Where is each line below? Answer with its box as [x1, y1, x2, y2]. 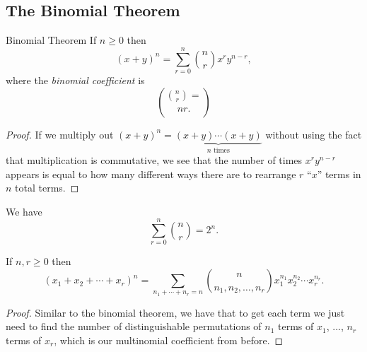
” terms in [317, 166, 361, 181]
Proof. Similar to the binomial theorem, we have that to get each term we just [6, 305, 345, 319]
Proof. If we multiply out [6, 127, 114, 141]
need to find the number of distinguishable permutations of [6, 319, 262, 334]
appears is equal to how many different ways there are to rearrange [6, 166, 296, 181]
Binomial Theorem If [6, 33, 97, 47]
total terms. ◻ [15, 180, 79, 195]
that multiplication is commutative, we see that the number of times [6, 152, 303, 167]
